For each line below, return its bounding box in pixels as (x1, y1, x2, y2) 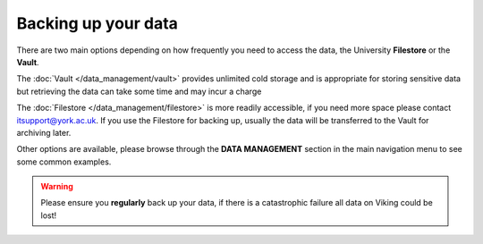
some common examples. (16, 156, 112, 167)
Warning (40, 181, 73, 192)
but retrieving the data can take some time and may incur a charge (16, 86, 262, 97)
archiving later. (16, 127, 72, 138)
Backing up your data (16, 13, 179, 33)
